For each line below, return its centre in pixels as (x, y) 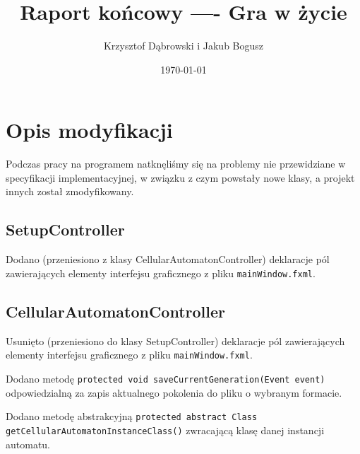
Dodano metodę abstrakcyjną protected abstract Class (132, 416)
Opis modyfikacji (89, 130)
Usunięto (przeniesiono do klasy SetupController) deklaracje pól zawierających (175, 340)
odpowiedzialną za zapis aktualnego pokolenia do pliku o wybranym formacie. (174, 392)
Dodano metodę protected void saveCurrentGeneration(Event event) (166, 378)
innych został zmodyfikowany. (70, 191)
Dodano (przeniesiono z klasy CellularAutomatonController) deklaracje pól (168, 259)
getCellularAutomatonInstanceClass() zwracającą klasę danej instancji (165, 430)
